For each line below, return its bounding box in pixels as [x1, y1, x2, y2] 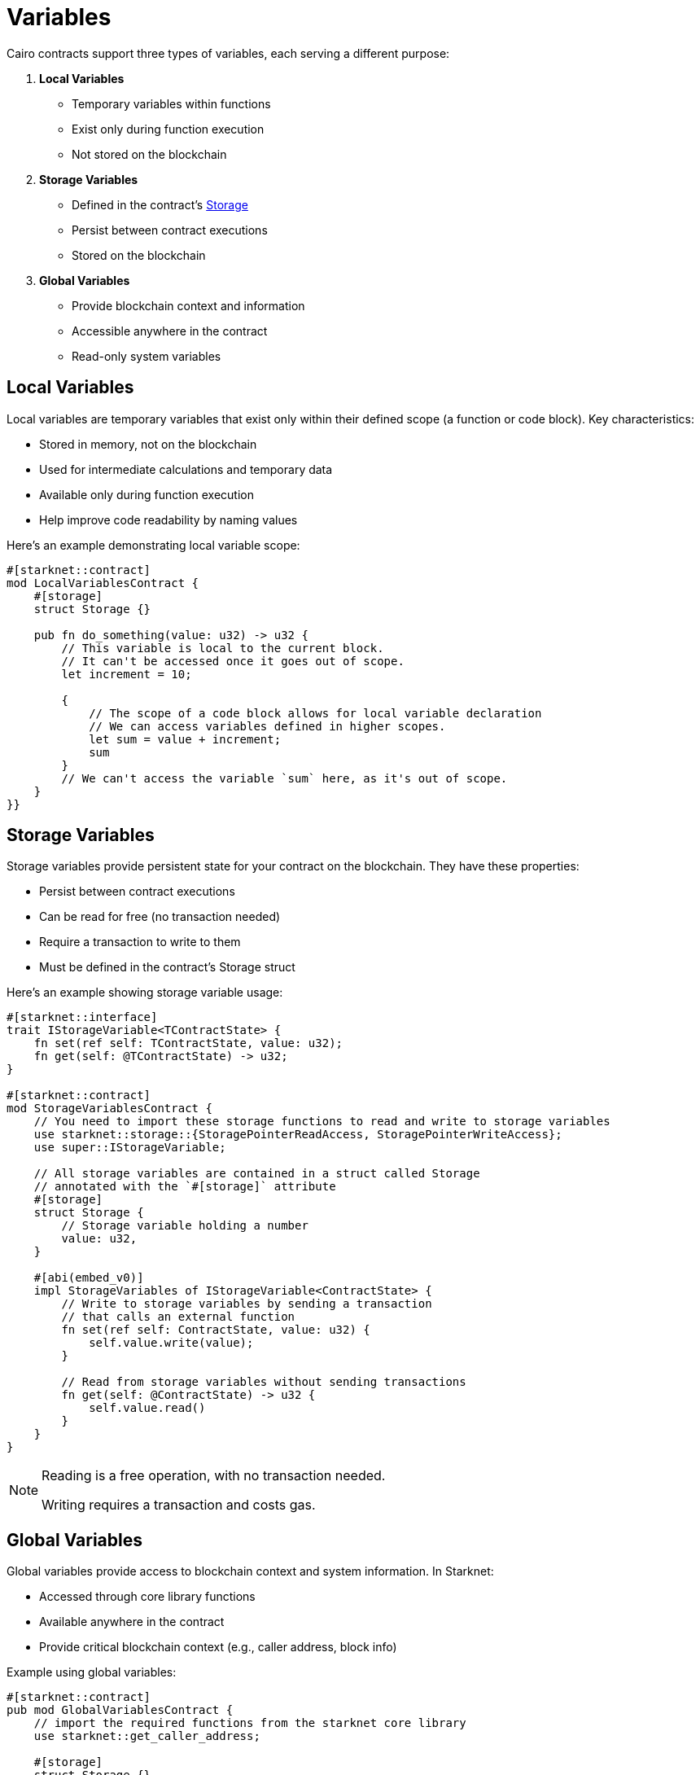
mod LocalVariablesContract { [7, 576, 199, 589]
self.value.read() [89, 1401, 206, 1415]
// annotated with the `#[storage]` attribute [33, 1180, 336, 1194]
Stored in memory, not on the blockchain [39, 436, 257, 451]
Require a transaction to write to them [39, 935, 241, 949]
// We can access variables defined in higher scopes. [89, 719, 446, 733]
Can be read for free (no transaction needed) [39, 909, 281, 924]
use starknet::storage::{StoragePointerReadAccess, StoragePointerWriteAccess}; [33, 1128, 562, 1142]
